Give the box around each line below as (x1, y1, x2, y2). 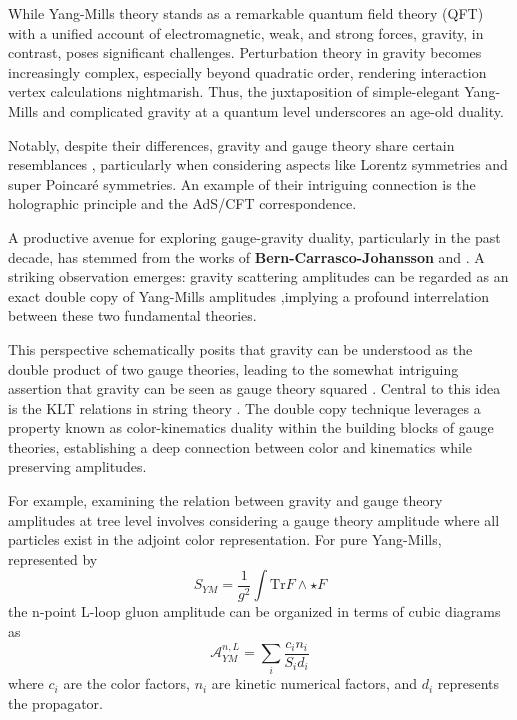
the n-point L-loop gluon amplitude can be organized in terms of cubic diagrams (8, 601, 501, 622)
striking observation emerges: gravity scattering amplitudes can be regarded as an (8, 266, 509, 287)
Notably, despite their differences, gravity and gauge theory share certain (8, 134, 455, 155)
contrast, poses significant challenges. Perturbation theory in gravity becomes (8, 42, 482, 63)
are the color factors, (63, 673, 190, 694)
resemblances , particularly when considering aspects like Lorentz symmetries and (8, 154, 508, 175)
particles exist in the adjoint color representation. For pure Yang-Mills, (8, 529, 442, 550)
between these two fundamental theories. (8, 305, 257, 326)
